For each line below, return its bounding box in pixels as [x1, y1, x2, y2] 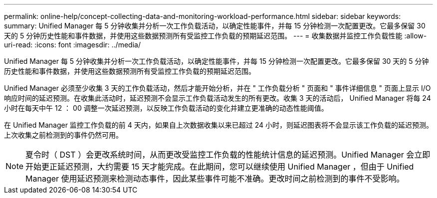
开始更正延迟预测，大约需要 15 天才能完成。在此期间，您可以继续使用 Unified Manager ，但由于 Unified [25, 162, 414, 172]
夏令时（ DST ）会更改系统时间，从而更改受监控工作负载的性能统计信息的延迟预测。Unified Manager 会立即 [25, 150, 431, 160]
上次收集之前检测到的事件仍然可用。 [4, 131, 123, 139]
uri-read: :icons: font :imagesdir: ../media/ [4, 40, 141, 49]
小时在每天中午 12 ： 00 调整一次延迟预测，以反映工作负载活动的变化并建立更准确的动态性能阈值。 [4, 104, 328, 112]
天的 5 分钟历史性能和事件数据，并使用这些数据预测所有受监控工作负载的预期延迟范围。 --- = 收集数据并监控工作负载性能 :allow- [4, 31, 427, 40]
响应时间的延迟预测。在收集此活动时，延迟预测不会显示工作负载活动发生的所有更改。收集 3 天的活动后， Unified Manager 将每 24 [4, 94, 431, 102]
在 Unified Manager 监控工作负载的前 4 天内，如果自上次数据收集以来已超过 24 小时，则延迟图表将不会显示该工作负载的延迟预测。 [4, 121, 434, 129]
